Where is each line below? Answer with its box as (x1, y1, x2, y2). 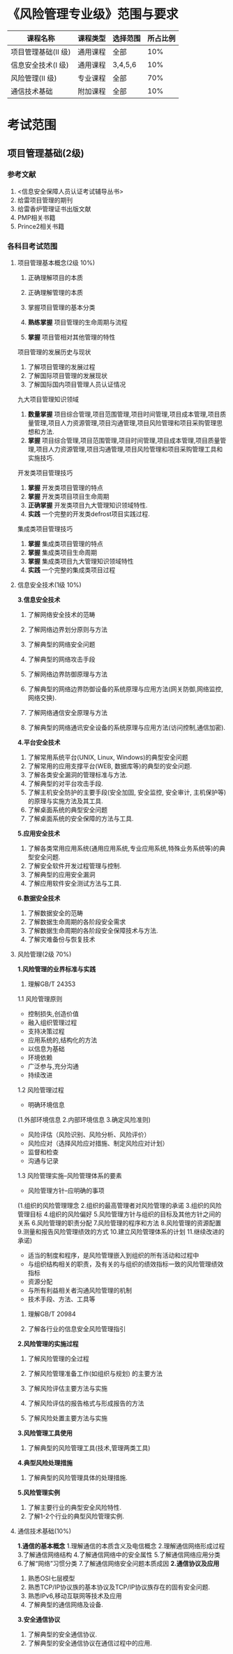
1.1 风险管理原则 (17, 995, 63, 1003)
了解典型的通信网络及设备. (27, 1601, 103, 1609)
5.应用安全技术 (17, 829, 61, 838)
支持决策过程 (27, 1027, 65, 1036)
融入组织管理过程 (27, 1018, 77, 1027)
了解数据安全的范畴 (27, 909, 84, 917)
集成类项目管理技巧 (17, 524, 73, 533)
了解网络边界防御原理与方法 (27, 670, 108, 679)
